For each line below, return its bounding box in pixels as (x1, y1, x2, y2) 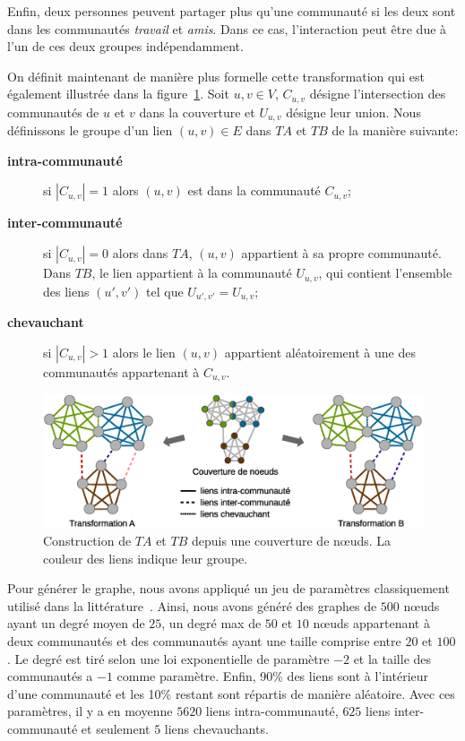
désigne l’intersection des (309, 84, 446, 103)
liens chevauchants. (164, 719, 269, 738)
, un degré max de (161, 614, 262, 633)
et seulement (81, 719, 151, 738)
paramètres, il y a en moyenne (7, 702, 173, 720)
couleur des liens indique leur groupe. (43, 548, 248, 567)
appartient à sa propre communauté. (241, 244, 442, 263)
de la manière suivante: (332, 121, 459, 140)
